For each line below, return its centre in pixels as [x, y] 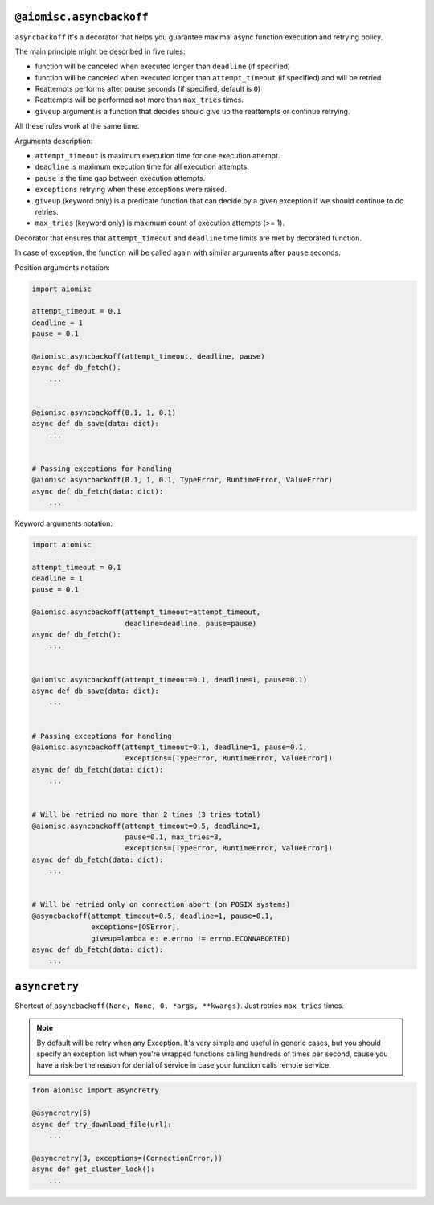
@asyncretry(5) [61, 1113]
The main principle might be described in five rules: [100, 51]
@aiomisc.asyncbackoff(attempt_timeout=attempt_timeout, [146, 612]
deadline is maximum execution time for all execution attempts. [142, 167]
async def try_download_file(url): [102, 1124]
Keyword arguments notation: [63, 523]
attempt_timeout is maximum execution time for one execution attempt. [158, 156]
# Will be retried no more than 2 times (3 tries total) [146, 815]
